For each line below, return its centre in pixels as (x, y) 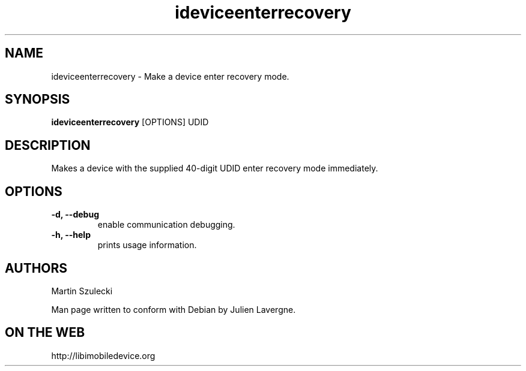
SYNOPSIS (38, 99)
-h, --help (71, 235)
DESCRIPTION (48, 145)
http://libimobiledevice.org (103, 355)
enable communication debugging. (166, 225)
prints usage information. (147, 245)
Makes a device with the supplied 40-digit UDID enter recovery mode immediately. (215, 168)
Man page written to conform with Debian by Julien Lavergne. (174, 309)
